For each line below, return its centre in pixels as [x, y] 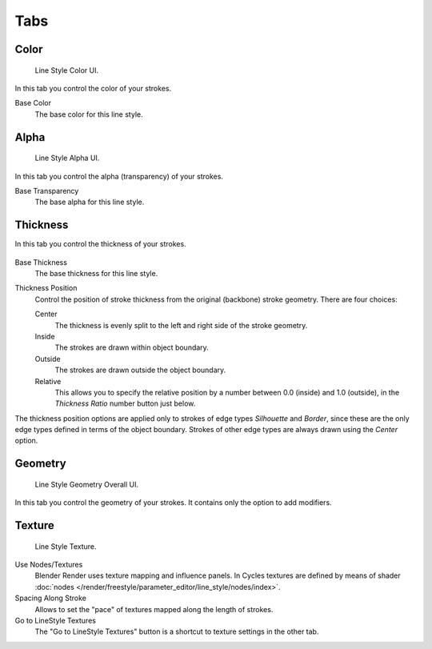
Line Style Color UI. [67, 70]
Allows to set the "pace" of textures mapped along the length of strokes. [154, 609]
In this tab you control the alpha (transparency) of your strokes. [119, 176]
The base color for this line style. [89, 114]
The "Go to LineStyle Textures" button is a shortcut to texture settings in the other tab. [177, 631]
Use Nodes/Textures [49, 565]
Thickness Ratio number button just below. [125, 403]
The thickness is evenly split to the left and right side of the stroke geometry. [181, 325]
